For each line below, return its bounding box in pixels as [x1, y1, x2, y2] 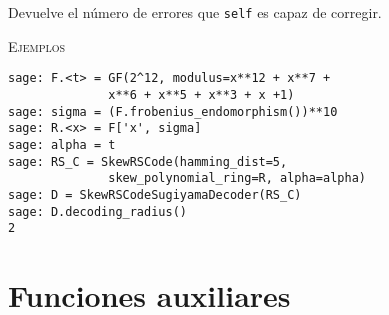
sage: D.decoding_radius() [8, 204, 187, 219]
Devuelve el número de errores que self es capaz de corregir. [8, 2, 382, 22]
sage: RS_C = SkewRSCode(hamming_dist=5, [8, 154, 288, 169]
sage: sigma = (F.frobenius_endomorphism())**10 [8, 104, 338, 119]
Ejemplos [8, 35, 66, 56]
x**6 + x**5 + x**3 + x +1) [108, 87, 295, 102]
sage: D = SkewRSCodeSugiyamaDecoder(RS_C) [8, 187, 302, 202]
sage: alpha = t [8, 137, 116, 152]
